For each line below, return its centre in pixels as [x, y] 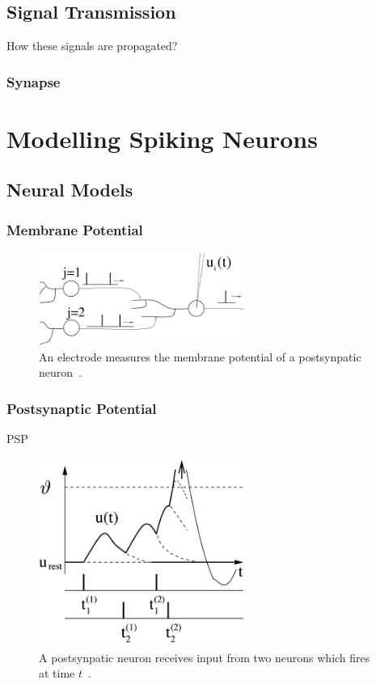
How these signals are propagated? [92, 46]
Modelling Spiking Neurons [162, 138]
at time [57, 673]
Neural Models [70, 190]
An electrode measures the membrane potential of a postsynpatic [200, 356]
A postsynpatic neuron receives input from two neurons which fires [205, 657]
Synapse [34, 81]
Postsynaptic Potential [82, 408]
